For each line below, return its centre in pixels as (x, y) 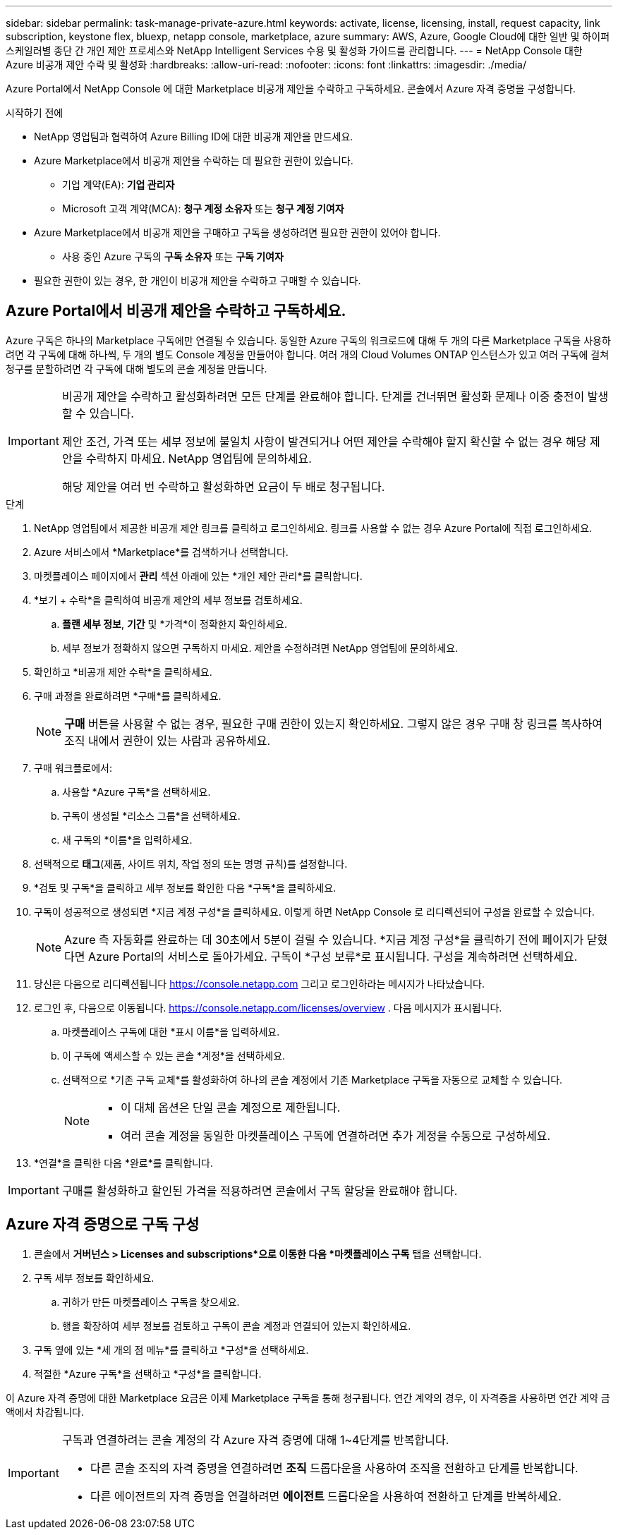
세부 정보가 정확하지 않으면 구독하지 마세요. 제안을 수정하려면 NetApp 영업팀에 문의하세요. (260, 648)
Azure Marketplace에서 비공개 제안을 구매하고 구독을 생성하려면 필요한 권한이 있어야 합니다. (237, 232)
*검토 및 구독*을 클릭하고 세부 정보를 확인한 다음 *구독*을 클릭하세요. (185, 887)
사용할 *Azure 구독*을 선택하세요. (137, 791)
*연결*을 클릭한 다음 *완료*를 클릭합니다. (123, 1163)
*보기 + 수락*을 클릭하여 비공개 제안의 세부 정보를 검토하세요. (168, 600)
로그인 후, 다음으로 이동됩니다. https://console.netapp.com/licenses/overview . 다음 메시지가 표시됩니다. (268, 1007)
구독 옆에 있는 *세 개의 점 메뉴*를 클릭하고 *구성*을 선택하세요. (171, 1349)
